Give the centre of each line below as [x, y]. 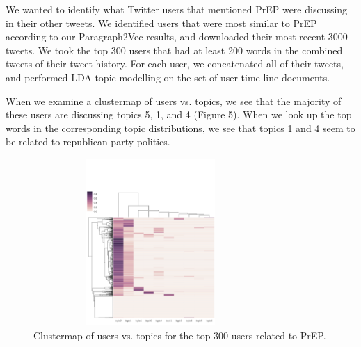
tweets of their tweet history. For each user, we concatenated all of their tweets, [175, 64]
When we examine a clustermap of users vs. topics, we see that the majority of [174, 100]
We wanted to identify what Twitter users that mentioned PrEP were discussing [177, 9]
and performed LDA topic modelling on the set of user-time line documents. [168, 77]
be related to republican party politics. [88, 142]
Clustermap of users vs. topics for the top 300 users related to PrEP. [180, 335]
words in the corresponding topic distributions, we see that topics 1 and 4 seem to [180, 128]
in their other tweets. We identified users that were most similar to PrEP [161, 23]
